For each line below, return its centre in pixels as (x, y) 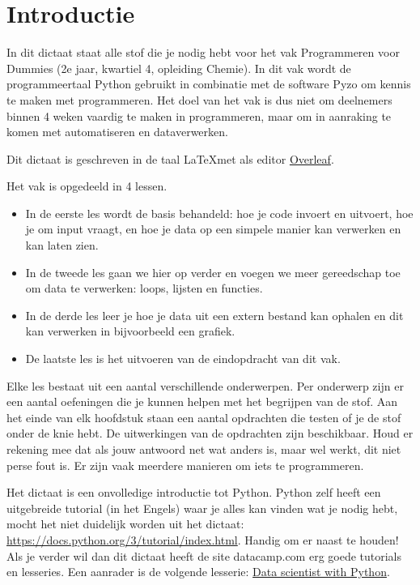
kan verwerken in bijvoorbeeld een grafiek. (130, 331)
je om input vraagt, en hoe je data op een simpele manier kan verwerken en (213, 229)
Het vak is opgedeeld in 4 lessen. (87, 186)
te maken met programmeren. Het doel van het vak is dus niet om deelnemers (199, 99)
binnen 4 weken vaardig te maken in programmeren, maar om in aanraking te (199, 115)
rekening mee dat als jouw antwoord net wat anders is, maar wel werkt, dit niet (204, 449)
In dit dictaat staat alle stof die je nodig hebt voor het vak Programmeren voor (203, 52)
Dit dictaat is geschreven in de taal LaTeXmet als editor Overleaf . (170, 158)
